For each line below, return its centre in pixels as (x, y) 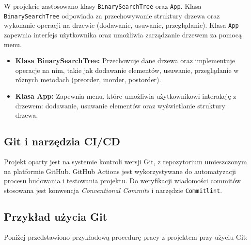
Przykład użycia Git (56, 216)
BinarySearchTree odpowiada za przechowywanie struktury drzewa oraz (112, 15)
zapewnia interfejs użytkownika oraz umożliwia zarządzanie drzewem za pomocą (123, 34)
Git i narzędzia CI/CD (62, 141)
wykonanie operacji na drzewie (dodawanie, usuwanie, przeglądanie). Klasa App (121, 25)
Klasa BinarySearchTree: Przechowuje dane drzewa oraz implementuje (125, 61)
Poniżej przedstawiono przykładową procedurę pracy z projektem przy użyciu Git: (126, 236)
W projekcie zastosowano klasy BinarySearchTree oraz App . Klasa (103, 6)
